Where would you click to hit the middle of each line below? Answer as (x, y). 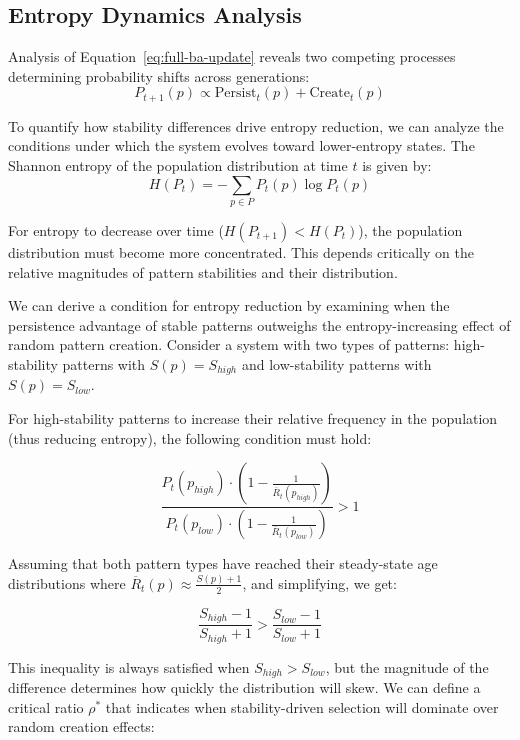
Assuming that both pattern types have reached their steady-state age (223, 563)
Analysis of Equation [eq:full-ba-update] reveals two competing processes (232, 56)
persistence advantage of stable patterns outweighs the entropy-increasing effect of (259, 324)
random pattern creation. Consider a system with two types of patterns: (229, 344)
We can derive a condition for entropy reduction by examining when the (229, 305)
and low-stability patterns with (336, 363)
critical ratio (46, 706)
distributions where (67, 582)
